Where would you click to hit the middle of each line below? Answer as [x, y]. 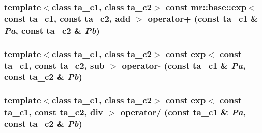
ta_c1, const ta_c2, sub [54, 65]
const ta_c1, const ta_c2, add [67, 18]
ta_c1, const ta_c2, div [54, 112]
